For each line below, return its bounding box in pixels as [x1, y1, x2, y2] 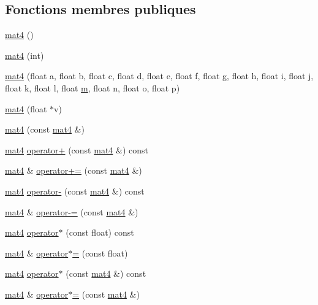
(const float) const [66, 226, 134, 239]
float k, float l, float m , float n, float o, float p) [5, 81, 180, 94]
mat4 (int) [5, 48, 44, 61]
